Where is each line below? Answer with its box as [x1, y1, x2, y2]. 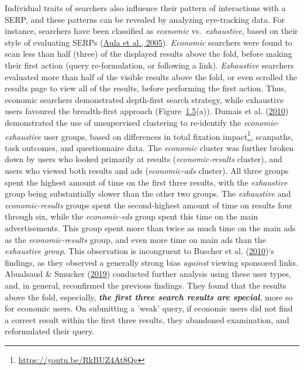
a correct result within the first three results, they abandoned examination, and [5, 313, 289, 326]
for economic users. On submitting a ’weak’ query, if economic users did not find [5, 302, 293, 314]
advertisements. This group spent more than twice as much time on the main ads [5, 221, 296, 234]
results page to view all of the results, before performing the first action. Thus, [5, 82, 286, 94]
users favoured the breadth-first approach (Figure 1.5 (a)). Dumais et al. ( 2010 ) [5, 105, 289, 117]
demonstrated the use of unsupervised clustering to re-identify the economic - [5, 116, 279, 128]
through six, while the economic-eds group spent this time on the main [5, 210, 258, 222]
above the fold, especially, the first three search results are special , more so [5, 290, 293, 303]
